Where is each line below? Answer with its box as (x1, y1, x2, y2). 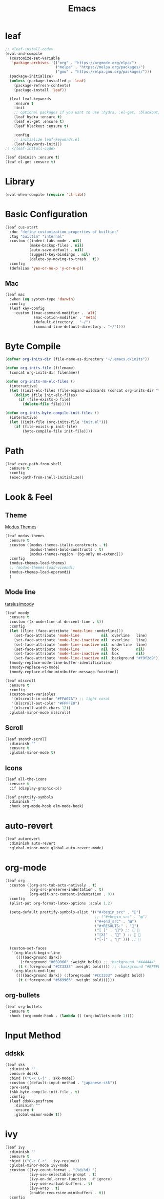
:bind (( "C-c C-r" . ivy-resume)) (9, 1158, 80, 1163)
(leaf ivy (5, 1145, 25, 1150)
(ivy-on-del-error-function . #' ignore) (29, 1177, 112, 1182)
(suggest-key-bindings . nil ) (29, 252, 91, 257)
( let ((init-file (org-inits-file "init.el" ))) (9, 419, 108, 425)
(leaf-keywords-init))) (14, 141, 62, 147)
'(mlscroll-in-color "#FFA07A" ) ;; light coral (11, 697, 110, 701)
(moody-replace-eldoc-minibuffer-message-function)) (9, 669, 119, 674)
